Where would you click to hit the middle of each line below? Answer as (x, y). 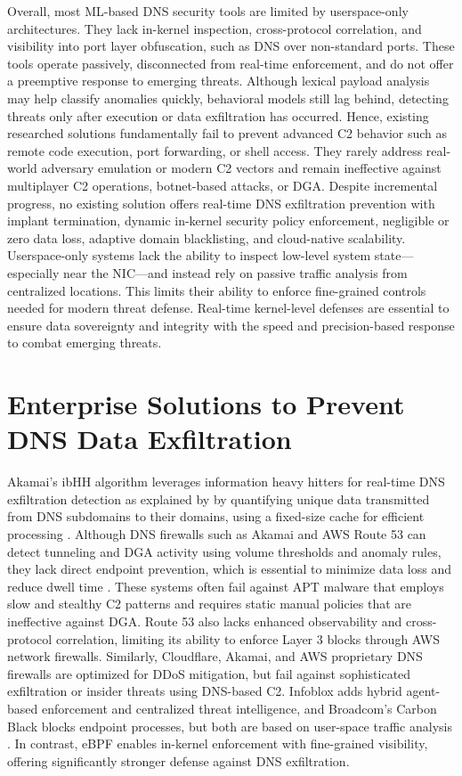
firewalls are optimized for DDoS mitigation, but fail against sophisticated (209, 673)
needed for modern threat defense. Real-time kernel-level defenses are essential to (228, 308)
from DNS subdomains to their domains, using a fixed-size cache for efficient (216, 516)
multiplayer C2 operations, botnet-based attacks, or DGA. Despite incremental (223, 185)
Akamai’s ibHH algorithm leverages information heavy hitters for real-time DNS (226, 482)
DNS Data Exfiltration (150, 439)
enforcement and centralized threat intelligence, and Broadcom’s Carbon (239, 708)
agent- (423, 691)
